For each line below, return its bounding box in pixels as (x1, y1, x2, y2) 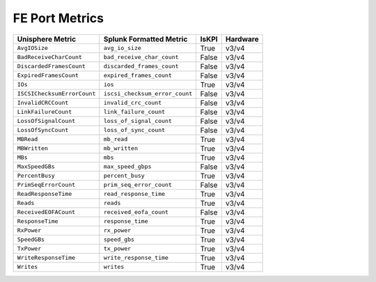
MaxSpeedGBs (17, 163, 55, 170)
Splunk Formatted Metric (103, 34, 188, 44)
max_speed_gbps (103, 163, 152, 170)
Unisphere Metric (17, 34, 77, 44)
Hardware (225, 34, 259, 44)
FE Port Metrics (13, 10, 104, 26)
